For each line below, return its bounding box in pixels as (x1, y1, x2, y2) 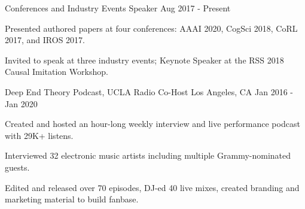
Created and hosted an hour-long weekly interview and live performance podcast (5, 117, 300, 130)
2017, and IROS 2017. (5, 34, 85, 46)
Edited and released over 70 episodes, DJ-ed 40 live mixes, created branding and (5, 181, 300, 193)
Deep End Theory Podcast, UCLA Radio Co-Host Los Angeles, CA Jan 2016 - (5, 85, 293, 98)
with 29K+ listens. (5, 129, 74, 141)
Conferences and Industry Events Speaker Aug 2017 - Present (5, 2, 231, 14)
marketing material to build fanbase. (5, 193, 139, 205)
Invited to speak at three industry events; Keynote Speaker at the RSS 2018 (5, 53, 284, 66)
